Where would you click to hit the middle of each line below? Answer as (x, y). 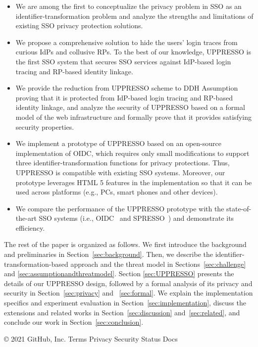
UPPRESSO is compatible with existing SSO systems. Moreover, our (120, 172)
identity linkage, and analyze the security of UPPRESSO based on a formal (130, 107)
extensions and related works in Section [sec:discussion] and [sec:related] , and (122, 312)
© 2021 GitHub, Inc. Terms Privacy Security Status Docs (91, 338)
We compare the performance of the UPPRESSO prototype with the (120, 208)
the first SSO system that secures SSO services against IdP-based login (123, 61)
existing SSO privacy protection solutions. (79, 25)
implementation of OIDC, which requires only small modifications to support (132, 153)
